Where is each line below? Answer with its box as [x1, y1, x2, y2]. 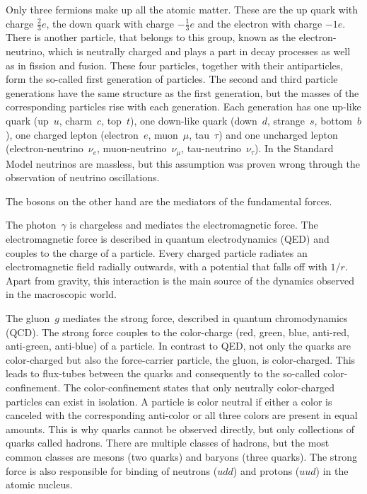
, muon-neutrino [97, 141, 167, 156]
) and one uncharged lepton [219, 127, 338, 142]
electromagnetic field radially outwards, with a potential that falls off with [6, 259, 327, 274]
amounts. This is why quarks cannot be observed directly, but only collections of [6, 421, 354, 436]
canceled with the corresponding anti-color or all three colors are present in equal [6, 408, 358, 423]
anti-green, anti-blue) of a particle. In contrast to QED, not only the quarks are [6, 338, 351, 353]
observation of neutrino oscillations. [6, 170, 160, 185]
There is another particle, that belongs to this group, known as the [6, 30, 296, 45]
